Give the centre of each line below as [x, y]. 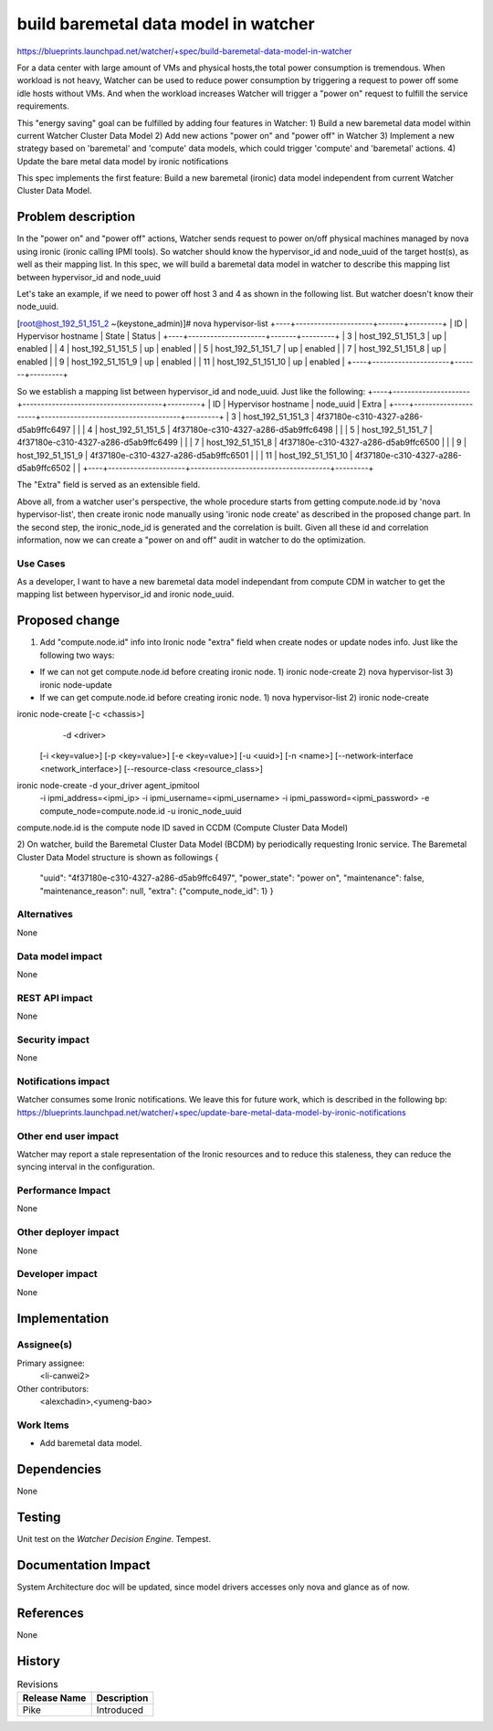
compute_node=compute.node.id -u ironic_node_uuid [141, 811]
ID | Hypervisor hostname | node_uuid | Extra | [299, 404]
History [39, 1661]
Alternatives [45, 914]
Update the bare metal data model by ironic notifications [123, 161]
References [50, 1613]
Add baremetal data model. [91, 1443]
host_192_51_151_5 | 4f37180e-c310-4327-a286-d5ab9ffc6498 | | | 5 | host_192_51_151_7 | [266, 429]
